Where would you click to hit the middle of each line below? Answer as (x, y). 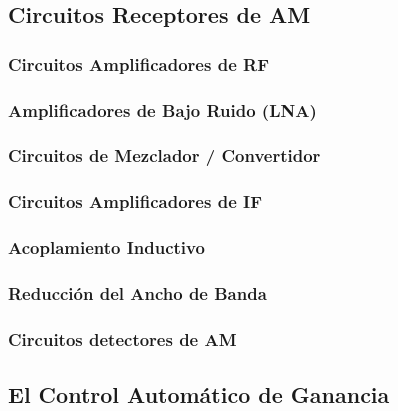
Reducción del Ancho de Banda (137, 292)
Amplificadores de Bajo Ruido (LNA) (162, 109)
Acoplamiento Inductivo (106, 247)
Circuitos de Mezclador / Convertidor (164, 155)
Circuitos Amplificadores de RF (138, 63)
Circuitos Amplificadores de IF (135, 201)
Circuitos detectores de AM (122, 338)
